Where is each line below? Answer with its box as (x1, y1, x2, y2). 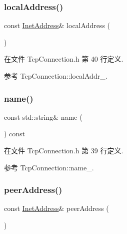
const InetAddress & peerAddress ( (4, 203, 109, 213)
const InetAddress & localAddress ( (4, 20, 110, 31)
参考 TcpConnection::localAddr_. (4, 71, 107, 81)
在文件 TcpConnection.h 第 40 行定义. (4, 54, 123, 64)
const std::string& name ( (4, 111, 82, 122)
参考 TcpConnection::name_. (4, 162, 94, 172)
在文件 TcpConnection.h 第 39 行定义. (4, 145, 123, 155)
